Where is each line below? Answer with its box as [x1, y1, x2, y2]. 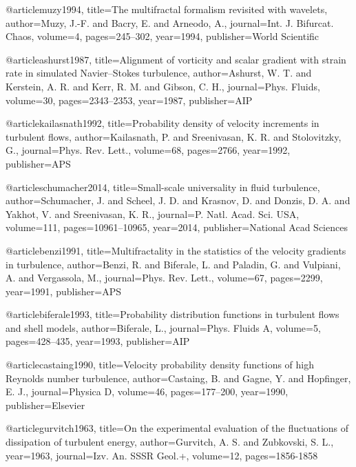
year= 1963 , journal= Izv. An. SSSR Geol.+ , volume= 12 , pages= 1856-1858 [6, 448, 318, 462]
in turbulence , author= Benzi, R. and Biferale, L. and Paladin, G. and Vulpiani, [6, 257, 341, 271]
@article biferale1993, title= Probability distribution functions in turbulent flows [6, 307, 339, 321]
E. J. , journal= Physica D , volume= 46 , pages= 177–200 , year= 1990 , [6, 384, 289, 399]
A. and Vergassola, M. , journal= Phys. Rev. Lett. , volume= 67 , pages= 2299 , [6, 270, 323, 285]
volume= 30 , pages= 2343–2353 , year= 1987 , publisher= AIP [6, 92, 253, 107]
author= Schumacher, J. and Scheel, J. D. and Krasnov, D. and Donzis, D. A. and [6, 193, 350, 208]
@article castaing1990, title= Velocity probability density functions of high [6, 357, 315, 372]
